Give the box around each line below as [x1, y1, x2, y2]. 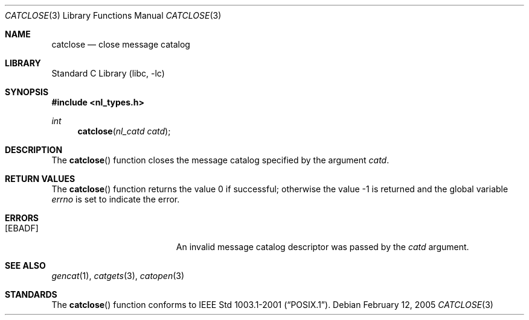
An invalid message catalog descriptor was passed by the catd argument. [176, 242, 469, 252]
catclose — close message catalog [51, 39, 190, 49]
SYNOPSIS [5, 87, 49, 97]
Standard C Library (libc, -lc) [51, 68, 165, 78]
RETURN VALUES [5, 174, 75, 184]
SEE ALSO [5, 260, 46, 271]
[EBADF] [5, 223, 39, 233]
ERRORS [5, 213, 39, 223]
